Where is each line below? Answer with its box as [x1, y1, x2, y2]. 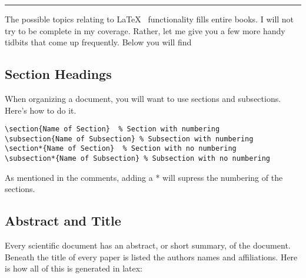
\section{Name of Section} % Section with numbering [5, 125, 220, 134]
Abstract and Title [5, 211, 121, 230]
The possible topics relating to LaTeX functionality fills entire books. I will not [5, 13, 294, 25]
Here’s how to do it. [5, 104, 76, 116]
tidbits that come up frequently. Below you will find [5, 36, 192, 48]
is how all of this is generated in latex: [5, 262, 142, 274]
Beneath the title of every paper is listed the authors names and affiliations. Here [5, 250, 298, 263]
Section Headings [5, 65, 112, 83]
